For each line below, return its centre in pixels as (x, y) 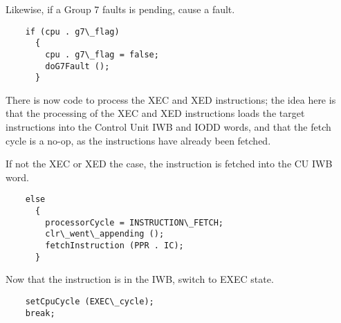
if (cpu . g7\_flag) (72, 31)
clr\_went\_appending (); (105, 234)
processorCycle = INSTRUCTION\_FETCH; (134, 222)
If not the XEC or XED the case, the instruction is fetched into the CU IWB (169, 164)
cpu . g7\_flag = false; (102, 54)
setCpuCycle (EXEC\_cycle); (90, 301)
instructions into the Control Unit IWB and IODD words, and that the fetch (168, 127)
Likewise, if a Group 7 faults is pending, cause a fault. (120, 9)
